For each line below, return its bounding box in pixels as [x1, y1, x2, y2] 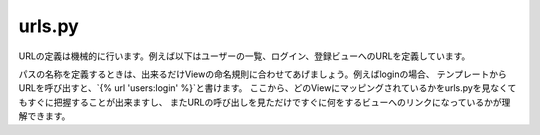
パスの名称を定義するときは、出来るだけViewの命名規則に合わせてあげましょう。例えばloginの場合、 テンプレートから [18, 68, 507, 80]
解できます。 [18, 110, 71, 122]
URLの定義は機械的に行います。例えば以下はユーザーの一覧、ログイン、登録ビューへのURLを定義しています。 [18, 50, 471, 62]
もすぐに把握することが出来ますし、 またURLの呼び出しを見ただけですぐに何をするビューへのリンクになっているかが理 [18, 96, 511, 108]
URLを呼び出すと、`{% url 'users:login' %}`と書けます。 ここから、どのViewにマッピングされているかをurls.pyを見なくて [18, 82, 517, 94]
